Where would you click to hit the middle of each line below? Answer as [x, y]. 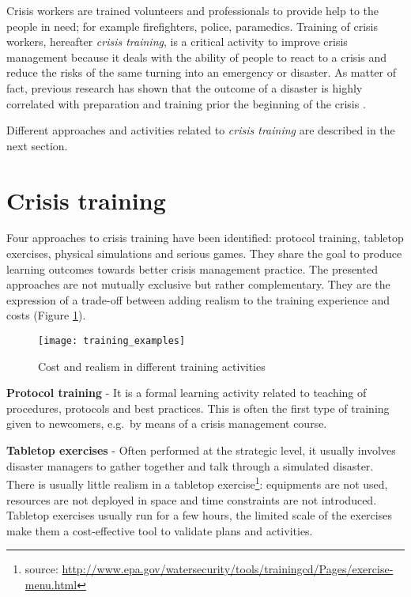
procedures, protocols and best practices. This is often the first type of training [198, 408]
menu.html [51, 584]
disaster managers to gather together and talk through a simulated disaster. [190, 465]
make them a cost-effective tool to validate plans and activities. [160, 530]
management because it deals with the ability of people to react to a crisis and [197, 57]
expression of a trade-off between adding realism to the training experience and [198, 299]
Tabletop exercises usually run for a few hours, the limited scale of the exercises [199, 515]
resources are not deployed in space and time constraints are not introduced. [192, 499]
